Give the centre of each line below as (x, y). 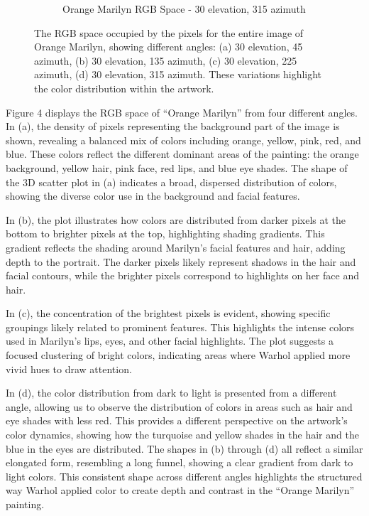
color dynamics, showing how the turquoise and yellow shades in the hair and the (182, 435)
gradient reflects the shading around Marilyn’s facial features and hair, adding (176, 247)
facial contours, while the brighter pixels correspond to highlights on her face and (182, 275)
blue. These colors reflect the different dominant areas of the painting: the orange (182, 154)
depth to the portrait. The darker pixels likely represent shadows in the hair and (181, 261)
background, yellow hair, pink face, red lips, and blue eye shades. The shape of (177, 167)
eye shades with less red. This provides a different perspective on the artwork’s (177, 420)
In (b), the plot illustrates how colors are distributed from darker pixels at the (176, 219)
